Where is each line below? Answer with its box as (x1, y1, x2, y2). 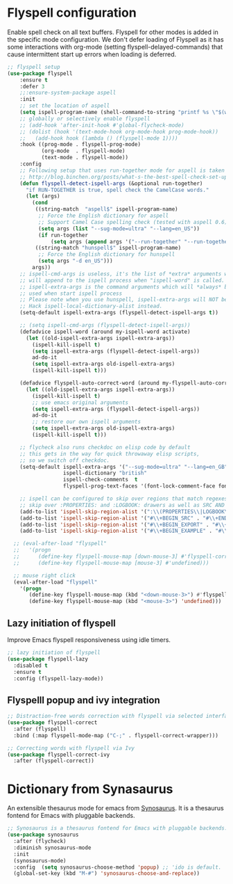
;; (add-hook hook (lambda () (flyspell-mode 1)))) (19, 134, 178, 142)
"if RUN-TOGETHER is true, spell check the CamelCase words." (25, 186, 209, 193)
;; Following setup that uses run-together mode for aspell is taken (19, 167, 225, 174)
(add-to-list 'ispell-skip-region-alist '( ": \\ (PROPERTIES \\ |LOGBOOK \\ (19, 508, 231, 515)
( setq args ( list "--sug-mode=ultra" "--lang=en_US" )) (37, 225, 200, 232)
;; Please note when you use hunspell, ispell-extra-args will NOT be (19, 296, 228, 303)
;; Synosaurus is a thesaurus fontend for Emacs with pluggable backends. (7, 825, 228, 832)
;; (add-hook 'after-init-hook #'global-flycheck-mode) (19, 122, 185, 129)
